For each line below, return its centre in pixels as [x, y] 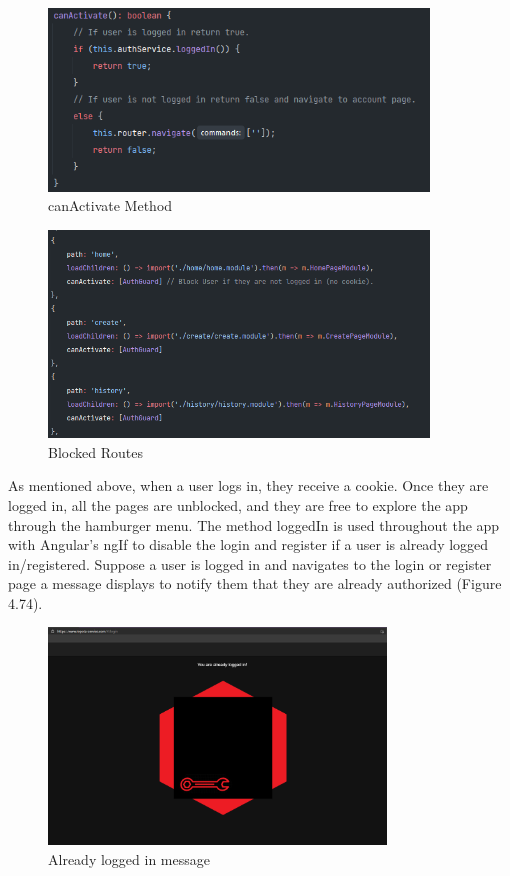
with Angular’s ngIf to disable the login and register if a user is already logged [248, 544]
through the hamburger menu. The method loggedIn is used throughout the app [254, 524]
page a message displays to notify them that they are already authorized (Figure [255, 583]
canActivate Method [110, 205]
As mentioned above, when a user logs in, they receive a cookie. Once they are [248, 485]
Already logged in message [129, 858]
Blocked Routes [95, 451]
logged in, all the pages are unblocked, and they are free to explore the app [238, 504]
